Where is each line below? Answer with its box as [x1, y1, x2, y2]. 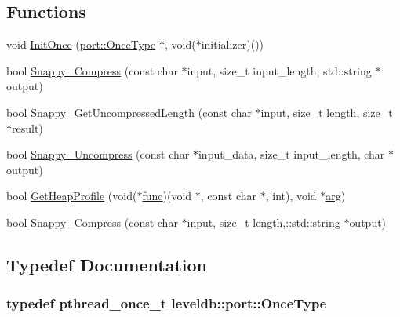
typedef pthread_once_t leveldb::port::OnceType [6, 293, 327, 313]
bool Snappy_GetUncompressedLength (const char [6, 104, 252, 120]
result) [12, 119, 43, 136]
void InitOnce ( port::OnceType [6, 36, 156, 53]
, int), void [265, 188, 317, 204]
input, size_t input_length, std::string [187, 62, 372, 78]
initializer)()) [201, 36, 264, 53]
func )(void [142, 188, 192, 204]
